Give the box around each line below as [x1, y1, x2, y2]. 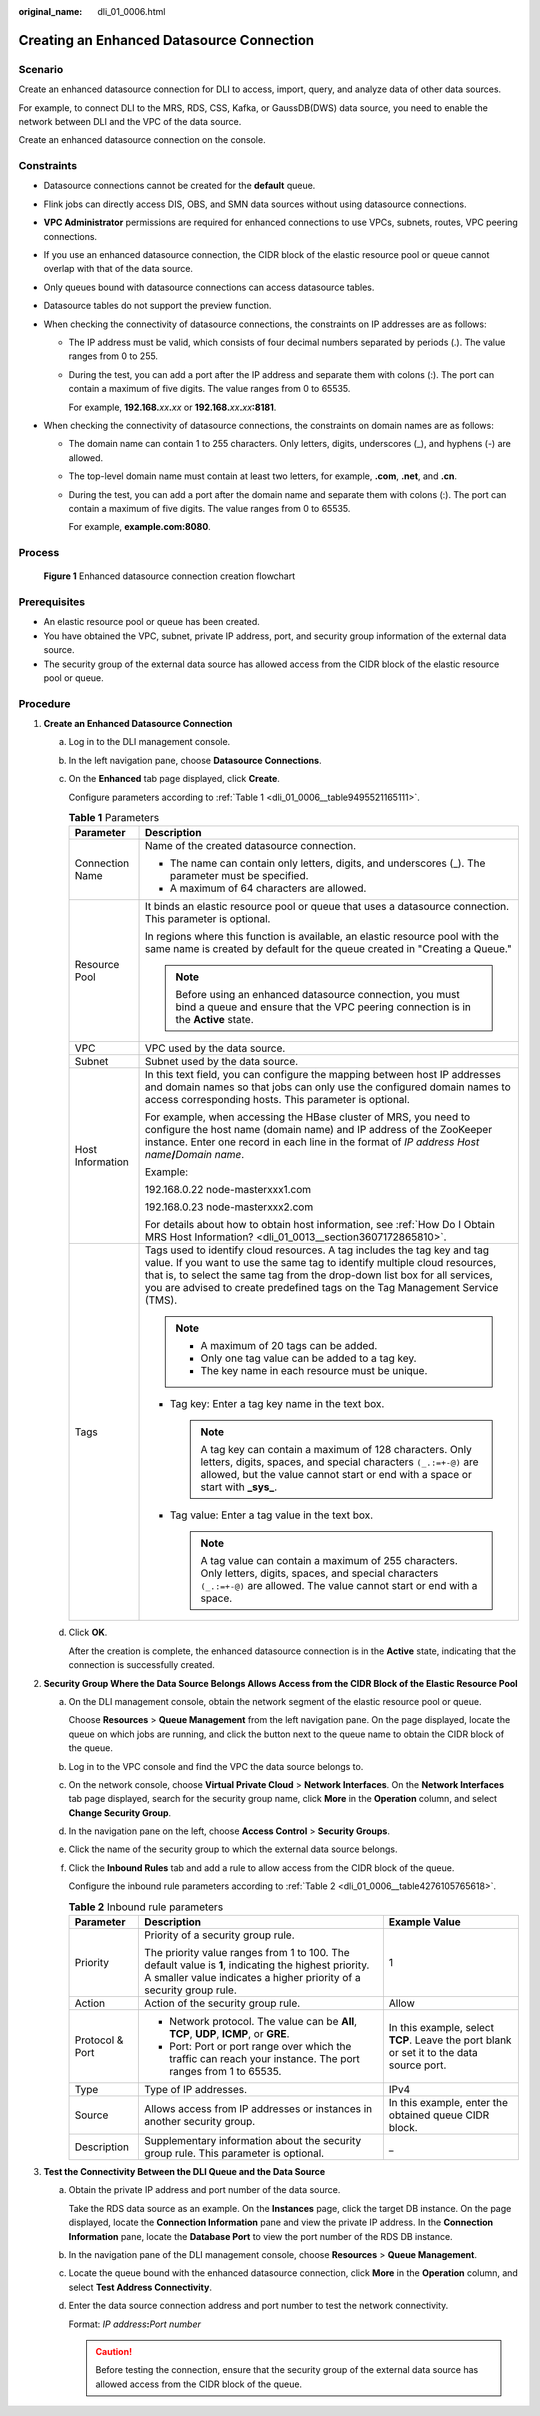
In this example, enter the [388, 2096, 509, 2110]
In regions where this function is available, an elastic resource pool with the [144, 930, 500, 944]
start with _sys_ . [200, 1480, 278, 1494]
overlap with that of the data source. [43, 263, 194, 275]
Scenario [18, 62, 64, 76]
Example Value [388, 1915, 462, 1929]
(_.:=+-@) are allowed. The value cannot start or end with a [200, 1579, 478, 1593]
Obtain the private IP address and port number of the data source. [68, 2184, 341, 2196]
